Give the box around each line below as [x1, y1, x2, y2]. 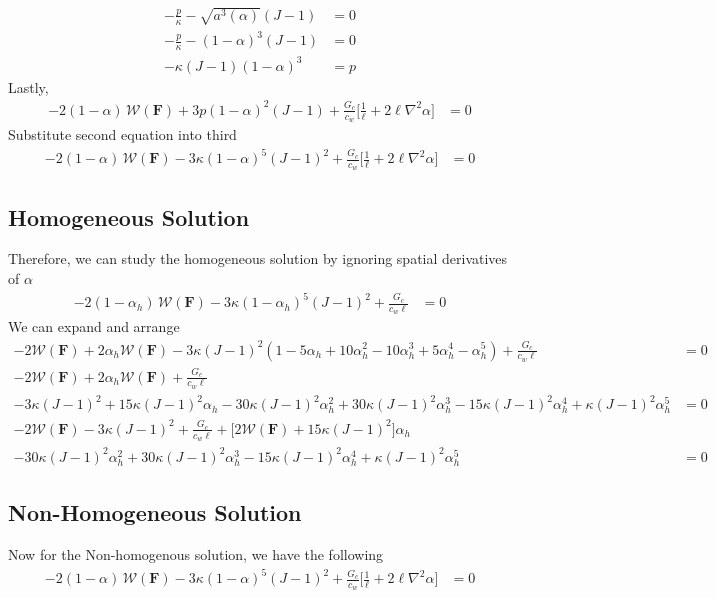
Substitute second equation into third [8, 123, 237, 144]
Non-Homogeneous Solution [8, 497, 302, 528]
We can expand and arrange [8, 316, 180, 337]
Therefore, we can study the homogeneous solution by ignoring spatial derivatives [8, 248, 508, 269]
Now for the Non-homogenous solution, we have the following [8, 544, 384, 565]
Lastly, [8, 76, 49, 97]
